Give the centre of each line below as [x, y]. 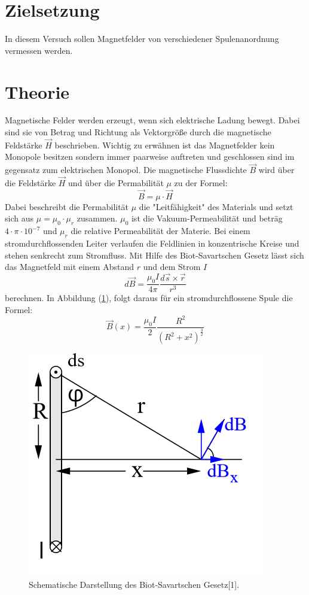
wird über [276, 170]
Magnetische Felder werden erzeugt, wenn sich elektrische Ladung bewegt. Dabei [152, 120]
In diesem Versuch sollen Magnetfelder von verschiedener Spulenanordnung [142, 39]
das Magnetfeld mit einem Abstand [69, 267]
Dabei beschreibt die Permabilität [67, 206]
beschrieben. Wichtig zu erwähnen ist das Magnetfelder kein [165, 145]
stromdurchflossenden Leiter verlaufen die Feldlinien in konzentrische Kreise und [152, 243]
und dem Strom [172, 267]
